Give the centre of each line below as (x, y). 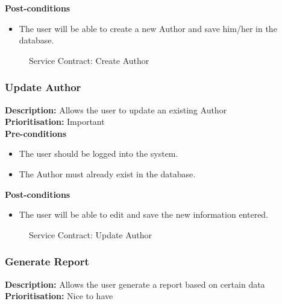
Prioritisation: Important (55, 122)
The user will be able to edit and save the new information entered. (144, 214)
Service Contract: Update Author (90, 234)
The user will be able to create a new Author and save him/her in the (148, 28)
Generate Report (47, 261)
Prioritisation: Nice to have (59, 296)
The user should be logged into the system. (99, 154)
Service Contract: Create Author (89, 60)
